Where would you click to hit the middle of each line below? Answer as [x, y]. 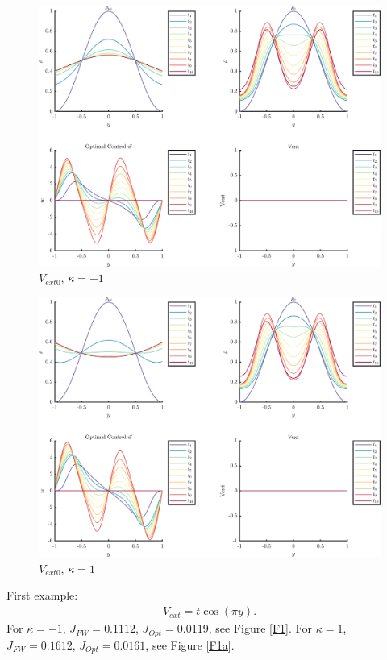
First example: [42, 595]
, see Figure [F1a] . [190, 644]
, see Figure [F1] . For [260, 628]
